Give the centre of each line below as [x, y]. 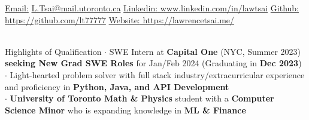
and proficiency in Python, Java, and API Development [117, 86]
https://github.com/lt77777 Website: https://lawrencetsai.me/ [120, 19]
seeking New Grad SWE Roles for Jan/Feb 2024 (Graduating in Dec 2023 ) [153, 63]
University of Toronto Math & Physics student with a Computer [142, 98]
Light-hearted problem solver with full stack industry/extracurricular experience [157, 74]
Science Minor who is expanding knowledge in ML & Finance [125, 110]
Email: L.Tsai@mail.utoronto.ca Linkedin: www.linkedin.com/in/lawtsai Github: [152, 8]
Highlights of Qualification [53, 51]
